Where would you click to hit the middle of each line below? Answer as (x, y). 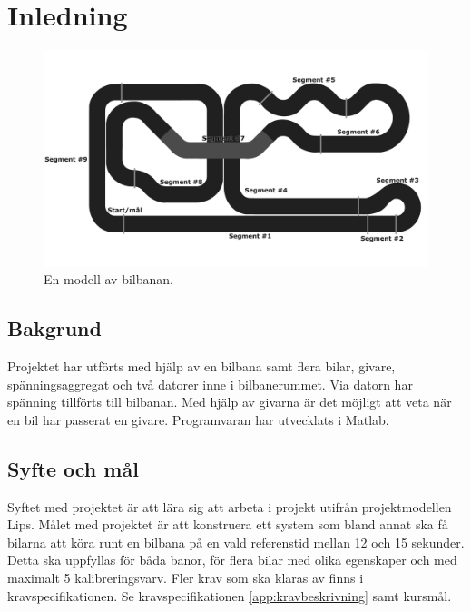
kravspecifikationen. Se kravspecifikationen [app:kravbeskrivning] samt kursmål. (230, 595)
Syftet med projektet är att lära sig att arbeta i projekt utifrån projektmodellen (230, 506)
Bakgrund (54, 328)
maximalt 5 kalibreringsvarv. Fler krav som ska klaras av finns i (186, 577)
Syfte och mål (73, 468)
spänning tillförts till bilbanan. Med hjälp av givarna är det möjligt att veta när (230, 402)
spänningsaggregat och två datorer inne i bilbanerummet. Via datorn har (210, 384)
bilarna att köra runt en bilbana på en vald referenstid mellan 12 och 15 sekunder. (236, 542)
